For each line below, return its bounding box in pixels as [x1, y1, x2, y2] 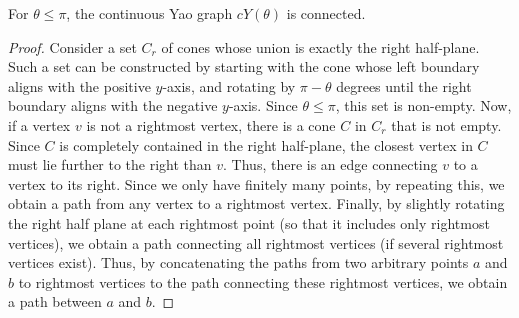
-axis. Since [228, 95, 298, 116]
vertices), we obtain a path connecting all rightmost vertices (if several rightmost [8, 232, 504, 253]
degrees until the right [336, 75, 472, 96]
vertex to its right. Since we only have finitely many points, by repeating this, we [8, 173, 505, 194]
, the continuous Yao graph [66, 3, 233, 23]
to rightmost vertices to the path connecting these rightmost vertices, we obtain [18, 271, 508, 292]
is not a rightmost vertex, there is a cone [86, 114, 336, 135]
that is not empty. [391, 114, 502, 135]
